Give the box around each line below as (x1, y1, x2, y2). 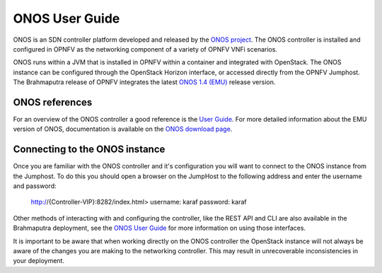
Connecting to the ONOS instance (13, 144, 166, 156)
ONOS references (13, 96, 93, 108)
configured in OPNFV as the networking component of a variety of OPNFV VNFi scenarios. (13, 45, 277, 53)
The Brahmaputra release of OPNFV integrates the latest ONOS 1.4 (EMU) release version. (13, 78, 276, 86)
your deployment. (13, 257, 65, 265)
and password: (13, 182, 57, 190)
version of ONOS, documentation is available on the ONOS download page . (13, 124, 233, 134)
